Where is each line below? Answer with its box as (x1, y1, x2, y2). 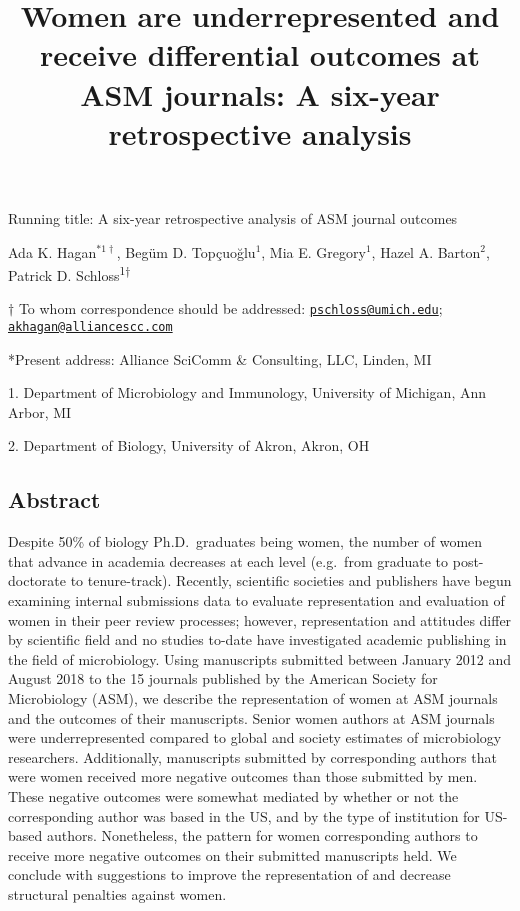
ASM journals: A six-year (80, 73, 440, 114)
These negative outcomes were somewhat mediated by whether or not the (8, 785, 459, 806)
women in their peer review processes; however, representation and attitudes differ (8, 609, 512, 630)
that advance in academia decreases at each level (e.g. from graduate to (8, 550, 449, 571)
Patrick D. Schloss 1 (8, 262, 126, 285)
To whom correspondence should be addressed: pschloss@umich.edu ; (18, 298, 443, 319)
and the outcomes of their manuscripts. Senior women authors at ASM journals (8, 707, 495, 728)
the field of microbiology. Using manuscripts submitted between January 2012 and (8, 648, 512, 669)
